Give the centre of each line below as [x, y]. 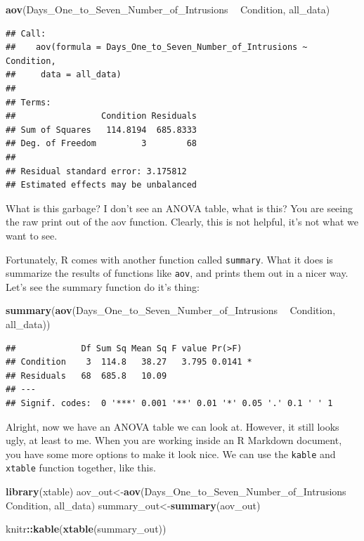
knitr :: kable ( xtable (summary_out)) [86, 529]
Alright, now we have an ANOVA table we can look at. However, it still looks [173, 426]
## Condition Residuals [102, 116]
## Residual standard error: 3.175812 [96, 171]
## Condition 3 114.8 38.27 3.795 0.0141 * [129, 362]
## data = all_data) [64, 75]
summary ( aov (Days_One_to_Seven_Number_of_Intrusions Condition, [171, 310]
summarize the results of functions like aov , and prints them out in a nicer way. [177, 273]
